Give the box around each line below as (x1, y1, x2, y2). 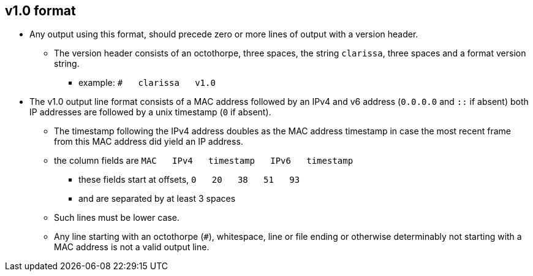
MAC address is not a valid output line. (54, 242, 210, 253)
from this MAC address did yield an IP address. (54, 136, 243, 147)
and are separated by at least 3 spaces (78, 193, 236, 204)
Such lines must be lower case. (54, 212, 180, 223)
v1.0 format (5, 3, 76, 18)
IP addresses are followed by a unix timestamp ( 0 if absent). (29, 107, 271, 118)
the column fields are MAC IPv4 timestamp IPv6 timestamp (54, 155, 353, 166)
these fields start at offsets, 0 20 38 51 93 (78, 174, 300, 185)
